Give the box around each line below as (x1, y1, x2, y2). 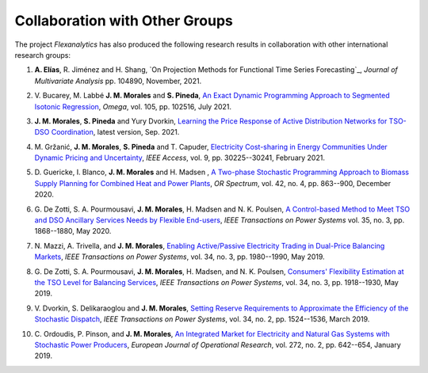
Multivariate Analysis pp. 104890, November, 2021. (34, 76, 202, 86)
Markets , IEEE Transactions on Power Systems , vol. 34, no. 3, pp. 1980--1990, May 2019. (34, 252, 325, 261)
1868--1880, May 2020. (34, 226, 112, 236)
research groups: (14, 50, 71, 59)
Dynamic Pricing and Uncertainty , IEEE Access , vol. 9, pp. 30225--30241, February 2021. (34, 153, 325, 162)
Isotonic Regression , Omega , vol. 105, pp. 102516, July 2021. (34, 101, 232, 111)
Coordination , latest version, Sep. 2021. (51, 128, 180, 137)
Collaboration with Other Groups (14, 12, 233, 29)
